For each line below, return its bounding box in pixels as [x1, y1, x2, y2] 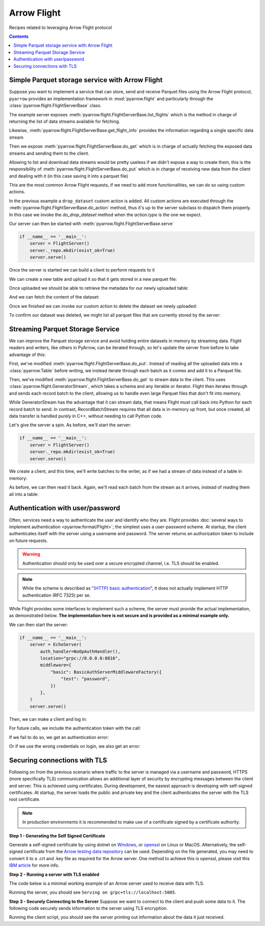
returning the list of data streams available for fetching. [9, 118, 120, 124]
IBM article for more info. [9, 862, 60, 869]
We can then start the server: [9, 622, 68, 627]
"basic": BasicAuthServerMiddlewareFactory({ [50, 669, 162, 675]
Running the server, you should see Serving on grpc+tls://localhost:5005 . [9, 889, 176, 896]
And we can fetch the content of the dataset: [9, 294, 100, 300]
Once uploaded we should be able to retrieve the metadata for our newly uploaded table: [9, 285, 189, 291]
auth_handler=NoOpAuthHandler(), [40, 649, 121, 654]
